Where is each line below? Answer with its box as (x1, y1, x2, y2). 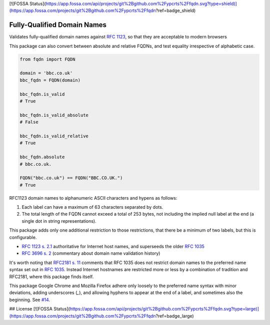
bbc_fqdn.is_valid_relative (19, 133, 88, 139)
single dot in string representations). (21, 218, 97, 224)
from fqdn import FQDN (19, 56, 75, 62)
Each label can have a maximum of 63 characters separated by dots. (21, 204, 163, 210)
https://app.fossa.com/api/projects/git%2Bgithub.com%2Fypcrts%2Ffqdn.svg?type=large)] (69, 306, 259, 312)
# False (19, 119, 38, 125)
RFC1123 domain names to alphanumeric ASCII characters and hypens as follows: (9, 195, 177, 201)
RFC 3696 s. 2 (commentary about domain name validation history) (21, 250, 160, 257)
